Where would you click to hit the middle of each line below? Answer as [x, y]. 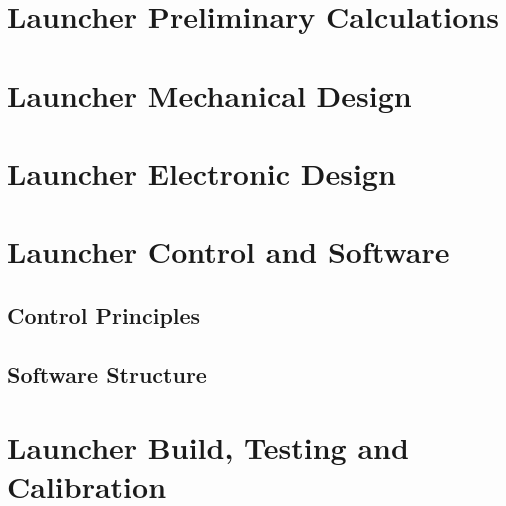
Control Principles [104, 314]
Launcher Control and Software [228, 251]
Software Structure [107, 373]
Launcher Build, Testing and [208, 447]
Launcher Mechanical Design [209, 94]
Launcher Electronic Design [201, 172]
